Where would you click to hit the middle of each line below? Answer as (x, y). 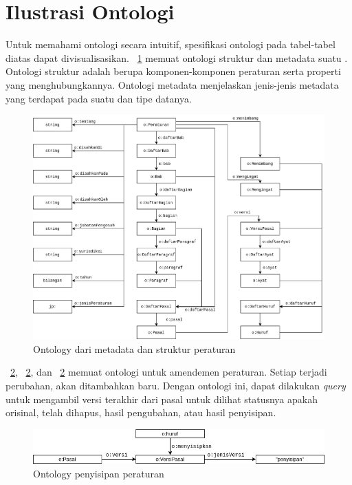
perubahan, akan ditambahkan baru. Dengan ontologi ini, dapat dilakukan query (176, 386)
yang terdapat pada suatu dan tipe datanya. (99, 98)
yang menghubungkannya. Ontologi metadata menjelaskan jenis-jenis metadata (172, 84)
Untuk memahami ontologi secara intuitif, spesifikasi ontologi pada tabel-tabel (170, 44)
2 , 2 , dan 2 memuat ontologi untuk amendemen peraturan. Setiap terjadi (169, 372)
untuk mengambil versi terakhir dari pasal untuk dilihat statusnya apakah (162, 399)
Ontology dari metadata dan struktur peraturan (134, 348)
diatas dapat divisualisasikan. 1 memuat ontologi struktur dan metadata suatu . (177, 57)
